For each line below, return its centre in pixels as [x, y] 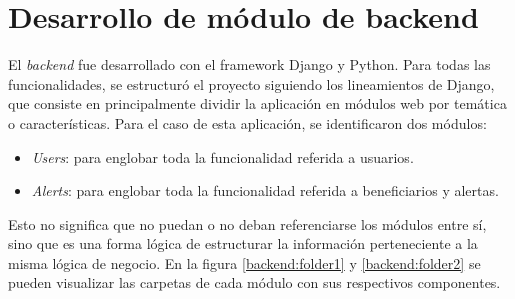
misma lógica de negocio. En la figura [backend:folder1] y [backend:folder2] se [244, 262]
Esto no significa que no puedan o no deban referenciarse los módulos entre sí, [247, 223]
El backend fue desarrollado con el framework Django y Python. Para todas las [249, 64]
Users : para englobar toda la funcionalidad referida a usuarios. [222, 156]
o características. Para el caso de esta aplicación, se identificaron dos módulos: [247, 122]
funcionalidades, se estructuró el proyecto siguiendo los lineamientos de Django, [251, 83]
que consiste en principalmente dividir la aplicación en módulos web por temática [257, 103]
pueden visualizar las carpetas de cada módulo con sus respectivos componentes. [254, 282]
